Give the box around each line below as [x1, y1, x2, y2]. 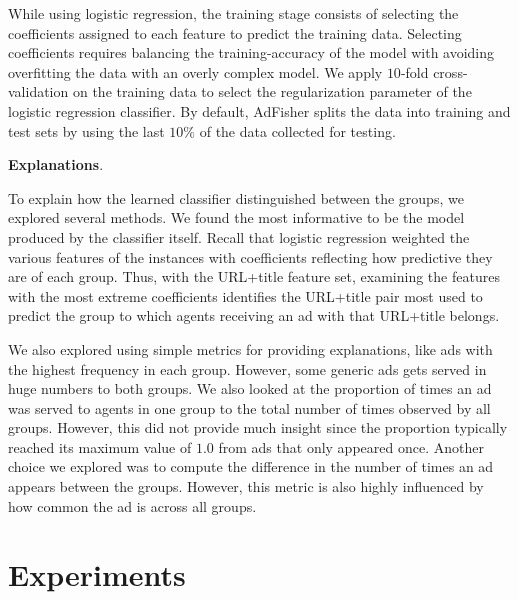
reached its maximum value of [8, 436, 192, 457]
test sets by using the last [8, 120, 165, 141]
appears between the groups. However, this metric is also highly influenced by [8, 476, 484, 497]
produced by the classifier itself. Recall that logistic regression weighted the [8, 226, 470, 247]
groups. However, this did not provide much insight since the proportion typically [8, 417, 508, 438]
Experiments [8, 554, 186, 595]
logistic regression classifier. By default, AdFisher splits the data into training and [8, 100, 511, 121]
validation [8, 81, 69, 102]
